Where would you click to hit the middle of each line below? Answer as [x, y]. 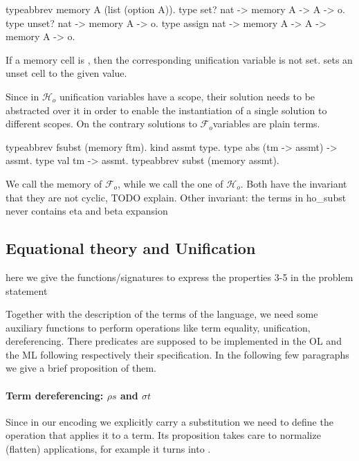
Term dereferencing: [55, 395]
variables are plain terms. [266, 124]
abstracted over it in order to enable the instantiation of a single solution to [166, 110]
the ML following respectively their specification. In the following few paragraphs [177, 354]
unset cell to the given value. [66, 73]
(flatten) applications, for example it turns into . [108, 449]
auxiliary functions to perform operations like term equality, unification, [158, 327]
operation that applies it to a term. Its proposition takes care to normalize [163, 435]
